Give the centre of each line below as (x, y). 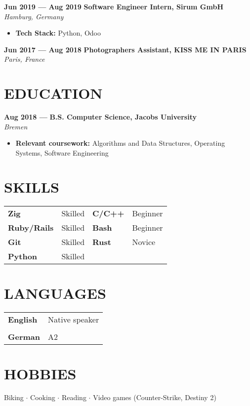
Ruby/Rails (31, 227)
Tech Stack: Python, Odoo (58, 33)
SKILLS (32, 186)
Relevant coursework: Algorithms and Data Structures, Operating (120, 143)
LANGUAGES (55, 293)
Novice (144, 242)
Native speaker (73, 319)
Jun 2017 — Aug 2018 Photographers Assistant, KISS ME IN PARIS (125, 49)
